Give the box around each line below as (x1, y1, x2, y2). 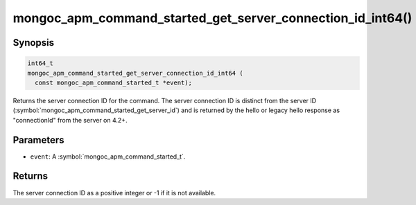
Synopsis (12, 37, 55, 48)
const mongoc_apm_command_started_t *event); (35, 78, 192, 87)
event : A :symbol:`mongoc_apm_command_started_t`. (30, 152, 186, 161)
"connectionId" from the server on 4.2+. (12, 116, 128, 124)
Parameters (12, 134, 64, 145)
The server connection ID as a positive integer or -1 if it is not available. (12, 188, 216, 197)
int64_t (27, 60, 53, 67)
